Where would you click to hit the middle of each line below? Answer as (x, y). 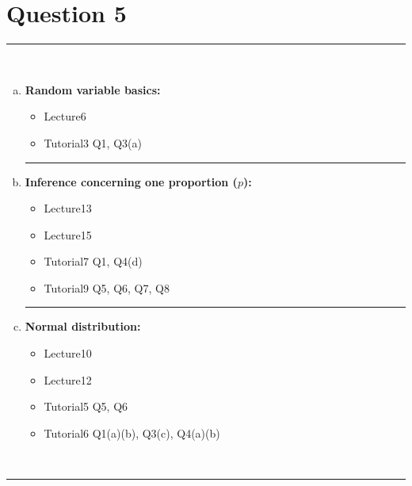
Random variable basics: (93, 89)
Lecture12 (68, 379)
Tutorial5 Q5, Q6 (86, 406)
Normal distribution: (83, 326)
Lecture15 (68, 234)
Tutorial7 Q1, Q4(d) (93, 261)
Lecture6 (65, 116)
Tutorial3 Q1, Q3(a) (93, 142)
